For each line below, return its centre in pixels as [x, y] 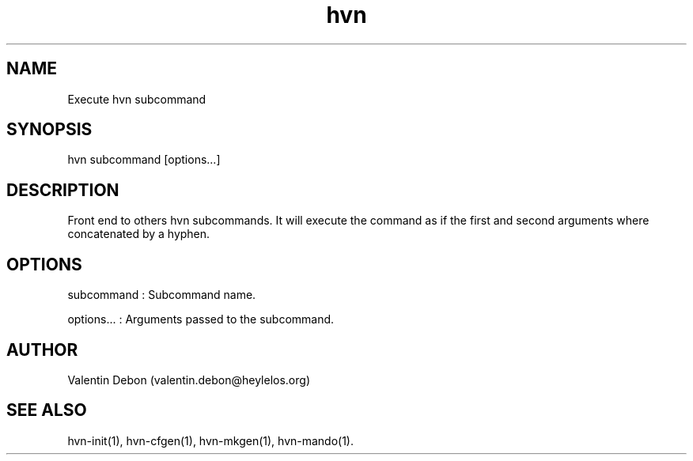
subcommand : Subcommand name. [162, 295]
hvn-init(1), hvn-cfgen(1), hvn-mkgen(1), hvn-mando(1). [211, 440]
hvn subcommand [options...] [144, 160]
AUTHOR [42, 350]
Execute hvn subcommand [137, 99]
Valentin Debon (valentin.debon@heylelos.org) [189, 380]
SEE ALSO [47, 410]
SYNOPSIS [49, 130]
